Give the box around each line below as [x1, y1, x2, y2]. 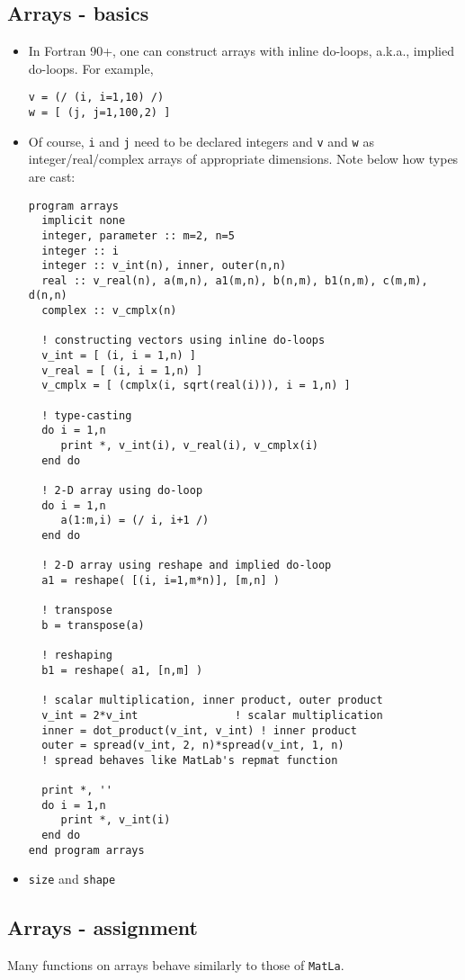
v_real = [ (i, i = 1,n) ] [41, 364, 203, 377]
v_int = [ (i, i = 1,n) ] [41, 349, 196, 363]
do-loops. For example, [28, 58, 154, 77]
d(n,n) [28, 289, 67, 302]
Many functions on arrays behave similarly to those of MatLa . [7, 956, 344, 975]
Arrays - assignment [7, 913, 198, 941]
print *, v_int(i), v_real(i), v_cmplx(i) [60, 439, 318, 453]
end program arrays [28, 843, 145, 857]
